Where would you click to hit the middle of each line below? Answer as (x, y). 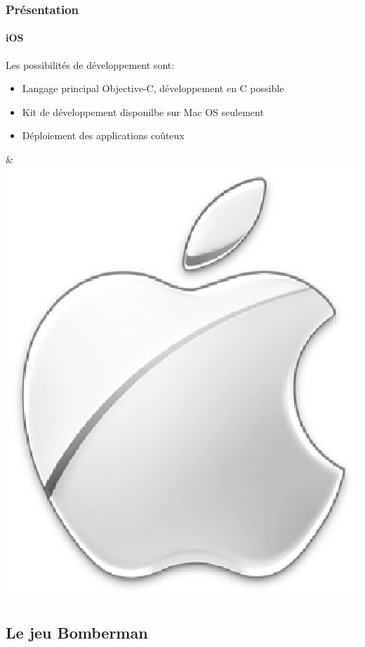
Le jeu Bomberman (77, 632)
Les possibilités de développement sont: (90, 64)
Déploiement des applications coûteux (103, 135)
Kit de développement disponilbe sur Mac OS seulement (143, 111)
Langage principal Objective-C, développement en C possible (153, 88)
